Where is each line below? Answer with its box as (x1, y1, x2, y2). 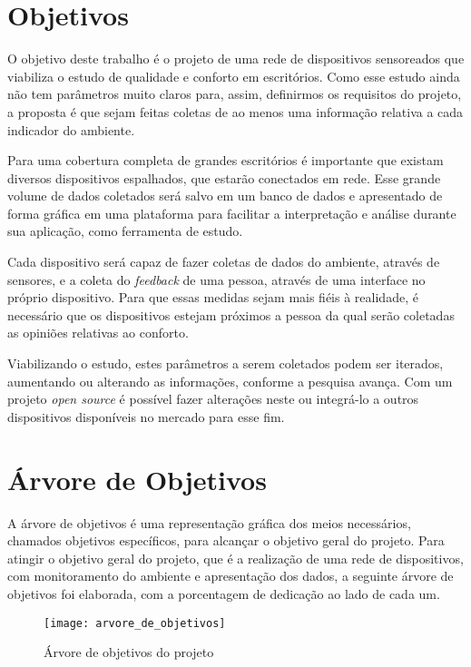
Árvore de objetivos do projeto (44, 642, 214, 662)
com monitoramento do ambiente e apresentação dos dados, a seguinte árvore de (7, 566, 454, 585)
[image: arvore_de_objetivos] (44, 616, 226, 630)
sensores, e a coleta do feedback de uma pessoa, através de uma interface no (7, 270, 426, 289)
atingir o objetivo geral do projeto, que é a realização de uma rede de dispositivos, (7, 548, 464, 567)
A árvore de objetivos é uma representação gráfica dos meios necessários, (7, 513, 411, 532)
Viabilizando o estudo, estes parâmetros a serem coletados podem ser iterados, (7, 354, 444, 373)
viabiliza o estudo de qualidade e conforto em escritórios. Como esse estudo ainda (7, 66, 460, 85)
